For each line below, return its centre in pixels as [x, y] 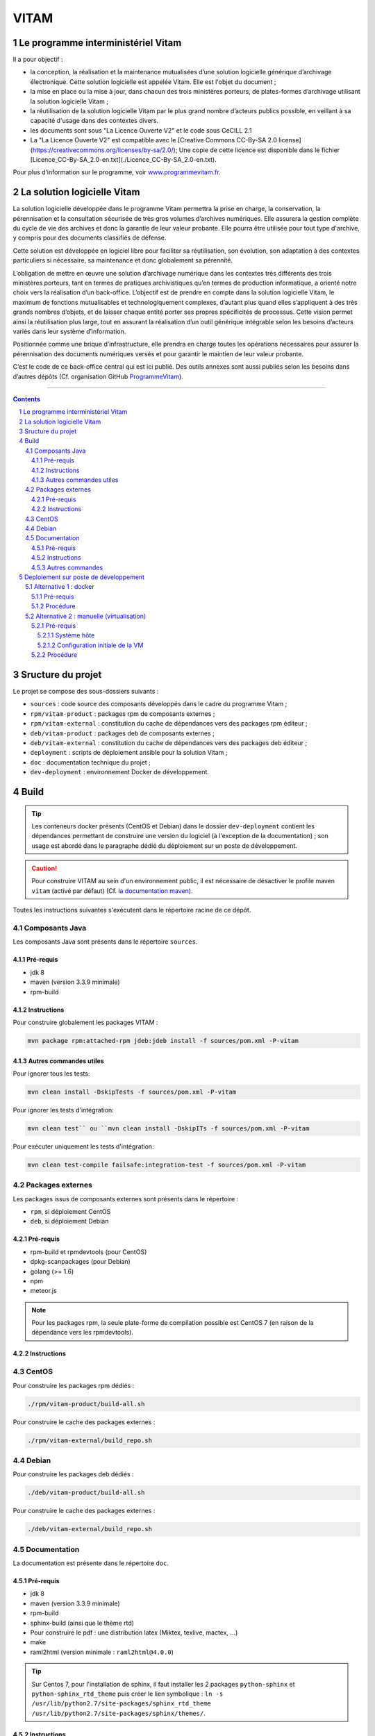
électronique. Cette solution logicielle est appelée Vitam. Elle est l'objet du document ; [153, 82]
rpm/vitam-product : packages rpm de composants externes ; [123, 713]
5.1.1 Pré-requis [53, 596]
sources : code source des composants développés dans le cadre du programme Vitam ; [159, 704]
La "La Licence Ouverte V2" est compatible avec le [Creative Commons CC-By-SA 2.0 [154, 140]
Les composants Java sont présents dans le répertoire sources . [105, 942]
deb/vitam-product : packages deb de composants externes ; [123, 733]
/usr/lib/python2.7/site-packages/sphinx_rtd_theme [122, 1704]
